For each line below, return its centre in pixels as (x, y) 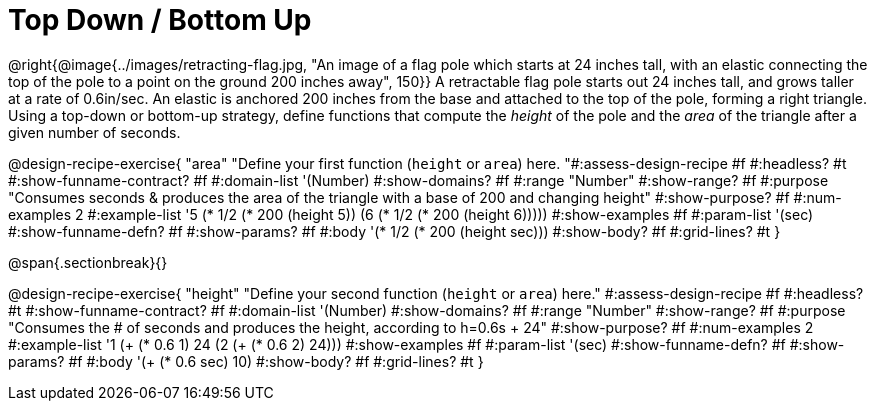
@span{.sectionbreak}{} (88, 262)
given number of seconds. (94, 132)
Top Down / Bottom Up (160, 20)
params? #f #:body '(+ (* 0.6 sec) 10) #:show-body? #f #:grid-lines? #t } (246, 361)
